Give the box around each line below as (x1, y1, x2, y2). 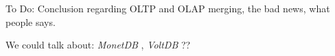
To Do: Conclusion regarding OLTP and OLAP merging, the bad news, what (5, 1, 330, 15)
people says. (5, 14, 56, 29)
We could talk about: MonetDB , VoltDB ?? (5, 38, 191, 52)
